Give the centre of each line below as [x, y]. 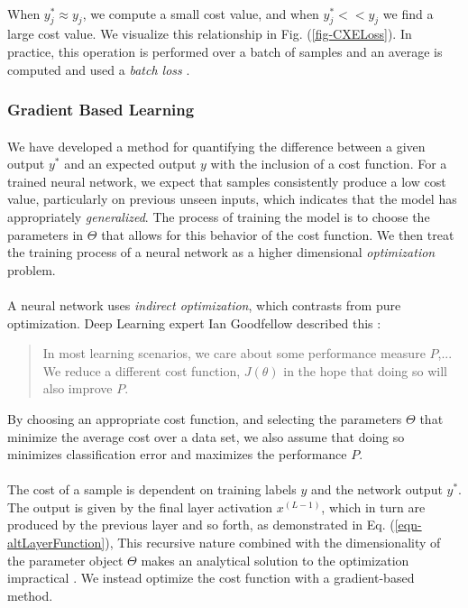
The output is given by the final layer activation [140, 507]
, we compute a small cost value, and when [201, 13]
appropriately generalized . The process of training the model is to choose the [219, 216]
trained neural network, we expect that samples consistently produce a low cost [227, 181]
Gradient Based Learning [101, 110]
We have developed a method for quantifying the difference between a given [216, 146]
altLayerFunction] [56, 543]
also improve [78, 388]
